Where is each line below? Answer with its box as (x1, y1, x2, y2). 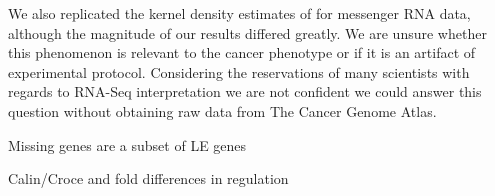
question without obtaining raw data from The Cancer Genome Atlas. (8, 100, 437, 121)
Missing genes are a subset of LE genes (8, 134, 247, 155)
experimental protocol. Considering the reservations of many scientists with (8, 61, 470, 82)
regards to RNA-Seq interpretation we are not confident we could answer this (8, 81, 482, 102)
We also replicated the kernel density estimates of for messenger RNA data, (8, 3, 471, 23)
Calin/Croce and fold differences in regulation (8, 168, 289, 189)
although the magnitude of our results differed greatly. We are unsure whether (8, 22, 487, 43)
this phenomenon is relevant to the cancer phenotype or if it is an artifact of (8, 42, 476, 63)
